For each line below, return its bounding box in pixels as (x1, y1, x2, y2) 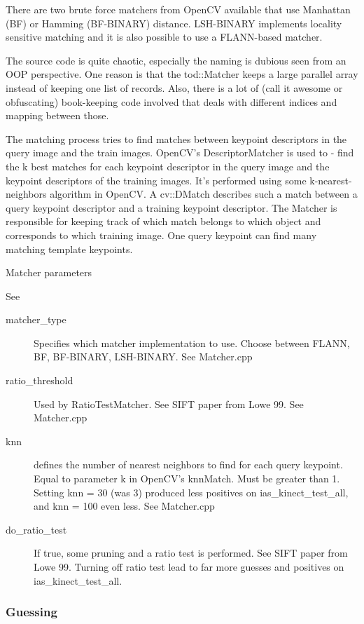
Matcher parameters (6, 265, 92, 280)
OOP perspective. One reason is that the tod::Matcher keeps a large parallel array (6, 67, 358, 81)
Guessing (6, 603, 57, 620)
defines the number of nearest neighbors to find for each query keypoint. (34, 457, 343, 472)
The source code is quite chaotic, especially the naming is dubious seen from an (6, 53, 346, 67)
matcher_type (6, 312, 66, 327)
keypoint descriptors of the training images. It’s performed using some (6, 172, 307, 187)
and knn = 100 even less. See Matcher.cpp (34, 498, 215, 513)
